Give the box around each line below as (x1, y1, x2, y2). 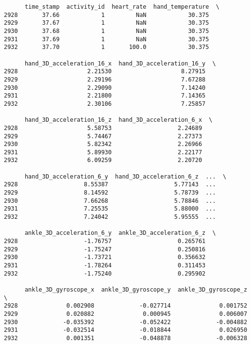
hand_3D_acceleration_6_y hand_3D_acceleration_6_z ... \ (24, 173, 227, 180)
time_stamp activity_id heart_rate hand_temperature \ (24, 3, 219, 10)
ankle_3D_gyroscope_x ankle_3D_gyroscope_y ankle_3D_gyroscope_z (24, 286, 248, 293)
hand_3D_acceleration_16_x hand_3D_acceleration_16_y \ (24, 60, 216, 67)
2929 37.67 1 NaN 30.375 (4, 19, 209, 27)
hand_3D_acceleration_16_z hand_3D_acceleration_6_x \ (24, 116, 213, 124)
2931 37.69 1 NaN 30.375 (4, 35, 209, 43)
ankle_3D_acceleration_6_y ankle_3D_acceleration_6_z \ (24, 229, 216, 237)
